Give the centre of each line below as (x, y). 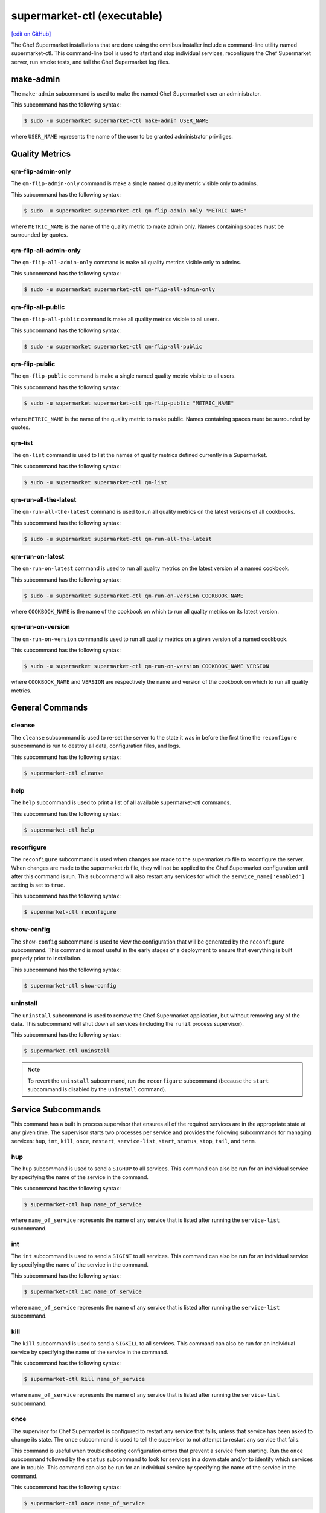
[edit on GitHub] (31, 34)
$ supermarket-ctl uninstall (67, 1051)
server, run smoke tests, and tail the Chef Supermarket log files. (91, 62)
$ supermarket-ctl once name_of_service (84, 1503)
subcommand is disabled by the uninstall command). (97, 1089)
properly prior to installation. (46, 959)
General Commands (49, 708)
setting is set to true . (38, 885)
